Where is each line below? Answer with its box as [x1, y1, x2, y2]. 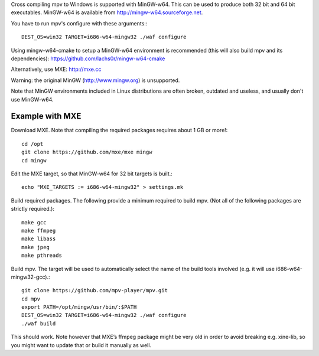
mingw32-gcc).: [11, 273, 50, 280]
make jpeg [21, 244, 50, 250]
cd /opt [21, 141, 44, 147]
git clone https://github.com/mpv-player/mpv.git [21, 287, 168, 294]
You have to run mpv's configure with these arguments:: [11, 19, 148, 27]
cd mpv [21, 295, 41, 302]
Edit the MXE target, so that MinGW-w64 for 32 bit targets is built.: [11, 170, 172, 177]
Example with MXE [11, 111, 82, 121]
